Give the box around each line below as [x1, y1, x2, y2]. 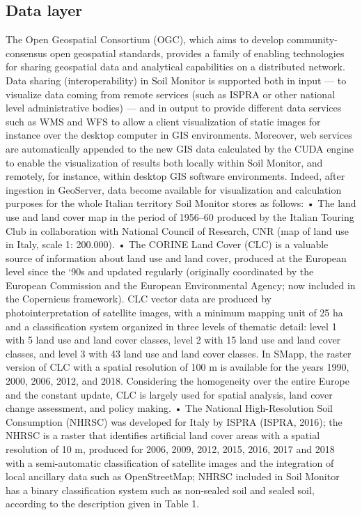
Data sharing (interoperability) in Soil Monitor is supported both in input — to [6, 72, 347, 87]
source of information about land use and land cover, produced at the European [6, 250, 347, 265]
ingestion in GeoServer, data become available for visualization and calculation [6, 182, 342, 197]
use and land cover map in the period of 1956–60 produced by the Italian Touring [6, 209, 354, 224]
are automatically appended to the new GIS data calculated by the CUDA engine [6, 141, 354, 155]
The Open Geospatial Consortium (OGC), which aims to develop [6, 32, 284, 47]
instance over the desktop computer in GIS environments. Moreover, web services [6, 128, 352, 142]
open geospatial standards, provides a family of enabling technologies [49, 45, 345, 60]
